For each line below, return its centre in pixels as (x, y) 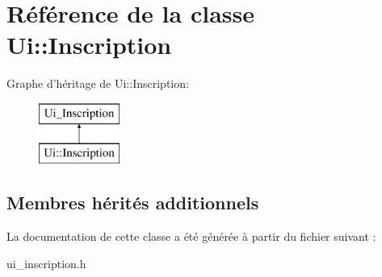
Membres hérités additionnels (133, 203)
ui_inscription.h (46, 263)
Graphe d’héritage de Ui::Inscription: (98, 83)
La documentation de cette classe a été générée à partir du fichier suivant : (191, 236)
